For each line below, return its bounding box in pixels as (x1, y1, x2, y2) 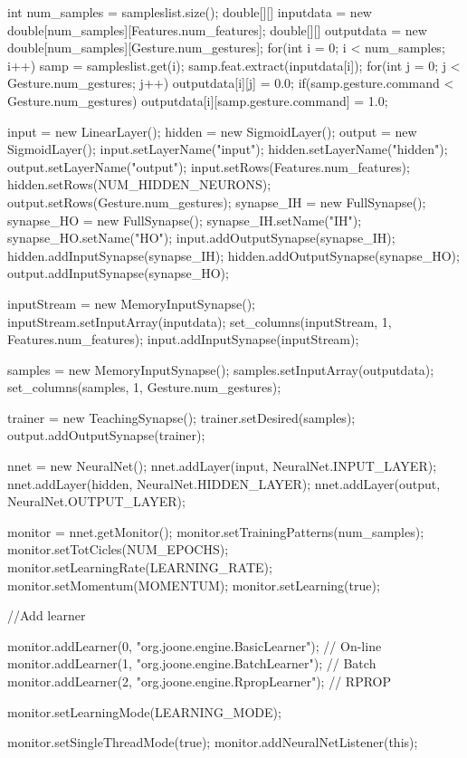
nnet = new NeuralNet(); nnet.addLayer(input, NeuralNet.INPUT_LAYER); (7, 456, 437, 475)
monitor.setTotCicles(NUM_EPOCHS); (7, 540, 229, 559)
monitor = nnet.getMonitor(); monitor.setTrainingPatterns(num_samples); (7, 522, 424, 541)
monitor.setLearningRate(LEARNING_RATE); (7, 558, 272, 577)
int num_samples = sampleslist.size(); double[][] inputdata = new (7, 3, 372, 21)
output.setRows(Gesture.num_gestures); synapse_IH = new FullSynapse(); (7, 192, 426, 211)
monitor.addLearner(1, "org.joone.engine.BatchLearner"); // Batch (7, 654, 376, 673)
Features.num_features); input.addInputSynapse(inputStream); (7, 330, 359, 349)
